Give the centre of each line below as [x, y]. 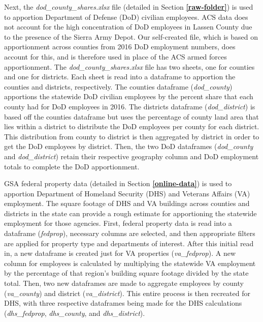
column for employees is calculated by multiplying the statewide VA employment [130, 263]
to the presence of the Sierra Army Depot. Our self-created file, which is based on [131, 36]
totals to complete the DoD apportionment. [72, 166]
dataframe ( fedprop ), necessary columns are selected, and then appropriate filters [130, 233]
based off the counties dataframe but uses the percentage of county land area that [131, 116]
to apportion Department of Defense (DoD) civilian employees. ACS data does [126, 17]
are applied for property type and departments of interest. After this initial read [129, 243]
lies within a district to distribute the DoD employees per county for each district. [132, 126]
